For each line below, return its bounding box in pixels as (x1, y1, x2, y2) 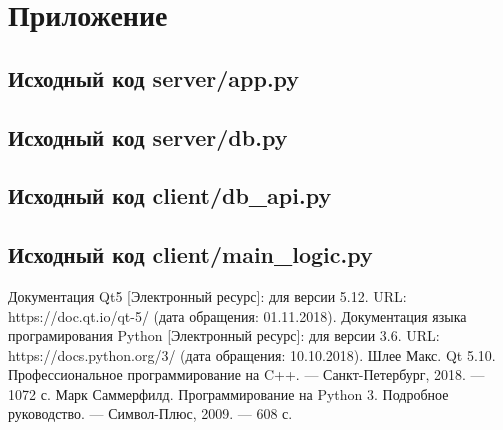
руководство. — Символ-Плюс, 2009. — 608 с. (8, 403, 293, 424)
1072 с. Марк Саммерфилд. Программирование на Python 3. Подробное (8, 383, 449, 404)
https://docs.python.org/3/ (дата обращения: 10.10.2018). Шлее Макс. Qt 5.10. (8, 344, 496, 365)
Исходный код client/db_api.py (8, 180, 332, 211)
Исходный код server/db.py (8, 121, 288, 152)
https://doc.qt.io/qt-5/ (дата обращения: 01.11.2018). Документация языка (8, 305, 467, 326)
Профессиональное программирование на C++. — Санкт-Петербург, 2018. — (8, 364, 485, 385)
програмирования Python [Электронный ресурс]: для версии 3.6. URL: (8, 325, 440, 346)
